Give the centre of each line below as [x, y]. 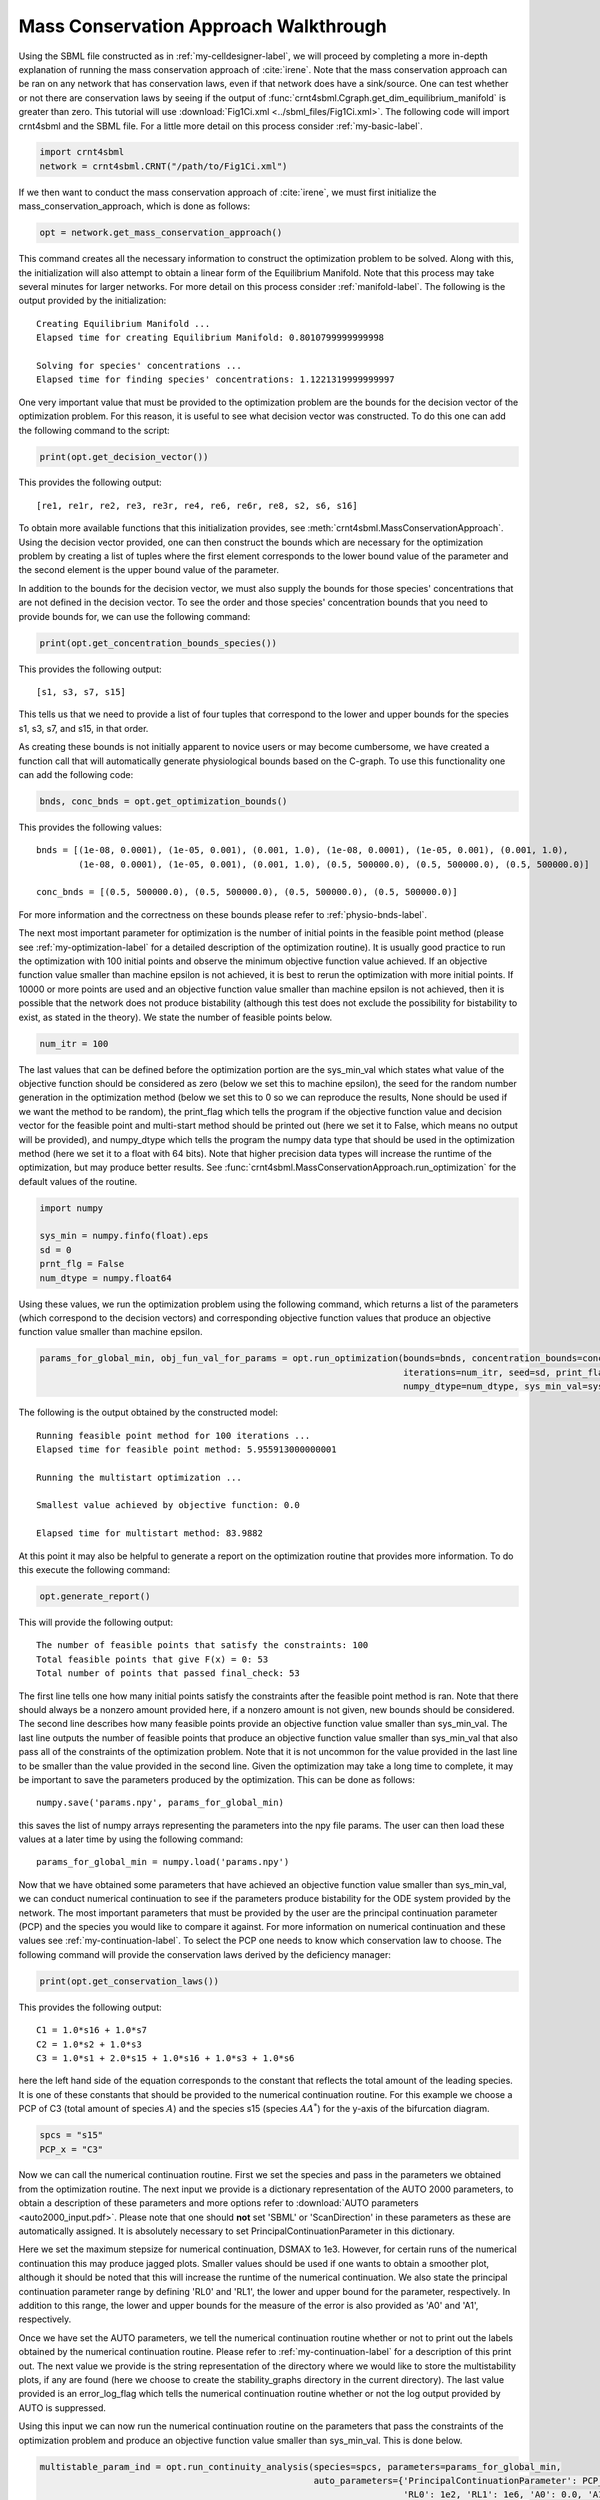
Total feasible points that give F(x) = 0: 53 [152, 1659]
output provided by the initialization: [92, 301]
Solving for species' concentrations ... [139, 365]
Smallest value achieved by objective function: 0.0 [168, 1505]
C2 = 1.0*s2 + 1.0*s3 [89, 2044]
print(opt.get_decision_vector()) [124, 456]
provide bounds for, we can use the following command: [134, 616]
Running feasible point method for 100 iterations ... [173, 1435]
